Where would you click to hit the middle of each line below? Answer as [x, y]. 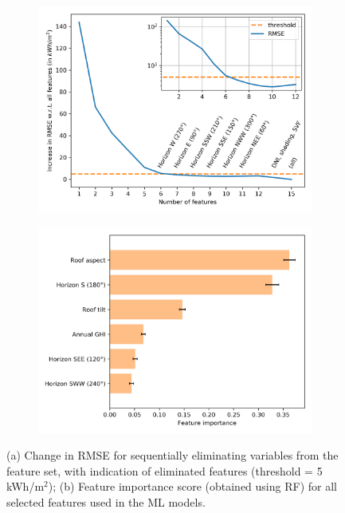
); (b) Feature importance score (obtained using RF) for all [192, 486]
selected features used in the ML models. [106, 501]
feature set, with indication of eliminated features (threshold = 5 [165, 470]
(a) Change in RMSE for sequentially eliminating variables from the [172, 455]
